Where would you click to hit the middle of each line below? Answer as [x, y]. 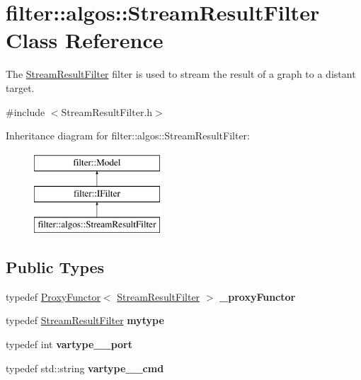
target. [20, 87]
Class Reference [85, 40]
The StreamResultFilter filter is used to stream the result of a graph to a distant [181, 74]
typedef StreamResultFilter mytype [85, 320]
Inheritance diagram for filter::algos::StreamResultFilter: [128, 136]
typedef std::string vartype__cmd [85, 368]
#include [25, 111]
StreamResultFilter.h [107, 111]
